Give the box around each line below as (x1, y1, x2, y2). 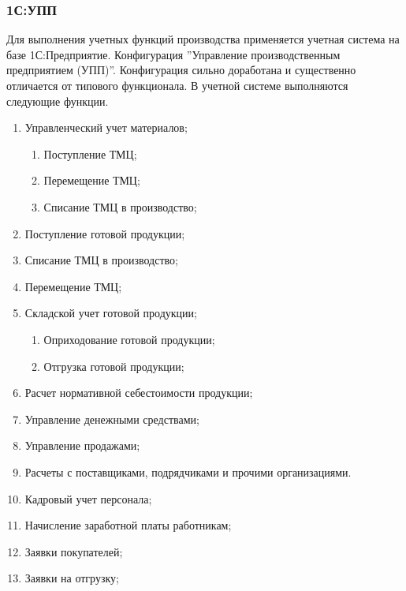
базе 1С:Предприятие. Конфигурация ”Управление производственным (6, 46, 341, 62)
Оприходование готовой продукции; (43, 331, 215, 347)
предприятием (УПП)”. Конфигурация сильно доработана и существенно (6, 62, 356, 78)
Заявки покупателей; (24, 543, 123, 559)
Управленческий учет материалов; (24, 119, 188, 136)
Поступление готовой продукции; (24, 225, 185, 241)
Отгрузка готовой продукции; (43, 357, 184, 374)
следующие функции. (6, 92, 109, 109)
